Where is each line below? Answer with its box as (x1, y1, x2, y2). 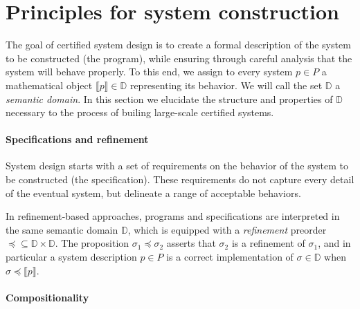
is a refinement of (231, 236, 305, 250)
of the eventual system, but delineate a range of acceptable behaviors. (6, 185, 301, 200)
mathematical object (6, 77, 93, 92)
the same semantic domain (6, 222, 118, 236)
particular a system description (6, 250, 137, 264)
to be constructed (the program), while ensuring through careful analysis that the (6, 50, 352, 65)
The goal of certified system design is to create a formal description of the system (6, 37, 351, 52)
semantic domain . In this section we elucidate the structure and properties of (6, 91, 333, 106)
